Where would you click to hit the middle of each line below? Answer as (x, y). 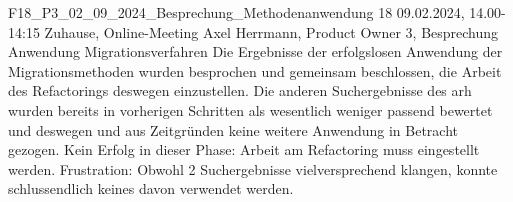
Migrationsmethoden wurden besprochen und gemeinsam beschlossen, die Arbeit (255, 70)
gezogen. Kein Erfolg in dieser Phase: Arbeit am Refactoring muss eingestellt (244, 149)
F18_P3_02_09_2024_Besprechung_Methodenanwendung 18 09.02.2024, (236, 12)
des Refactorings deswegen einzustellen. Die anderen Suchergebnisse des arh (240, 90)
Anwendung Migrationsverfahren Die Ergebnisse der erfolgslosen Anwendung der (255, 51)
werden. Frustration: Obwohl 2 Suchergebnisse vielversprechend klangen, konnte (253, 168)
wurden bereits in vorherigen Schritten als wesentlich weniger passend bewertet (250, 109)
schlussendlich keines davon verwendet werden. (151, 188)
